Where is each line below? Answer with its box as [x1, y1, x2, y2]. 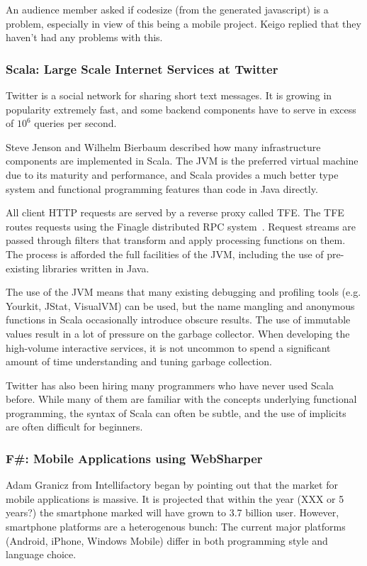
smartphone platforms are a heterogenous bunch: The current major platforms [6, 519, 346, 534]
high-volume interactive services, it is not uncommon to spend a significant [6, 340, 331, 355]
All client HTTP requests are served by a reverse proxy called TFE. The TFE [6, 205, 344, 220]
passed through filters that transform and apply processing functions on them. [6, 233, 346, 248]
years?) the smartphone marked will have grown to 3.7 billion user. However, [6, 505, 339, 520]
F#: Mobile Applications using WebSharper [6, 449, 263, 467]
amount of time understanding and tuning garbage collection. [6, 354, 272, 369]
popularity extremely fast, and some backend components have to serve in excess [6, 101, 356, 116]
